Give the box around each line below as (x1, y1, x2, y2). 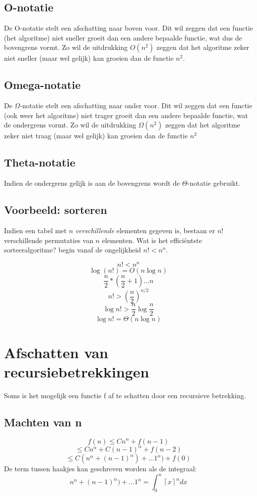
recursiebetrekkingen (4, 361, 149, 381)
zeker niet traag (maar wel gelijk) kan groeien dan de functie (4, 130, 188, 141)
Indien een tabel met (4, 225, 67, 235)
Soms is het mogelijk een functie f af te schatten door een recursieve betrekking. (4, 390, 246, 400)
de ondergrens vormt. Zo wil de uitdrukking (4, 120, 136, 130)
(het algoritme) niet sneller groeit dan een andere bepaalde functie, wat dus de (4, 32, 242, 42)
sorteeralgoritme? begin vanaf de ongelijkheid (4, 245, 141, 255)
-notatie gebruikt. (187, 178, 241, 188)
